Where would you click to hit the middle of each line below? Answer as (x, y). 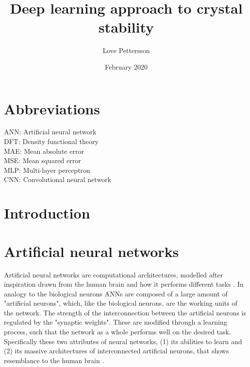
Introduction (47, 213)
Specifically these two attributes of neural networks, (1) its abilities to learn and (123, 341)
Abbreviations (52, 108)
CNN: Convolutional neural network (58, 179)
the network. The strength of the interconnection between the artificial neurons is (125, 312)
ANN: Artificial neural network (50, 132)
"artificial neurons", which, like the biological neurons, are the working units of (121, 303)
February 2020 (126, 66)
